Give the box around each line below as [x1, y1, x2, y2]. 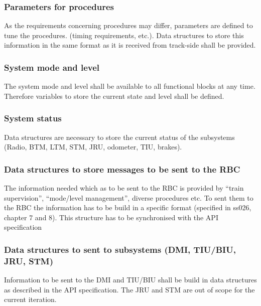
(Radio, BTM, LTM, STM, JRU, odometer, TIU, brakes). [4, 141, 182, 152]
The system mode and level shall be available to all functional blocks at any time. [4, 81, 255, 91]
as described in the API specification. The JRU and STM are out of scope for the [4, 284, 255, 294]
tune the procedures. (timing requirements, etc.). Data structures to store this [4, 30, 244, 40]
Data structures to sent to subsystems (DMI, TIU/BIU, [4, 243, 236, 255]
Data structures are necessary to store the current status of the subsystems [4, 131, 235, 142]
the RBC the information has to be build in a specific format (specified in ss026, [4, 202, 251, 213]
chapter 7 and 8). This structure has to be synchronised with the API [4, 212, 218, 222]
